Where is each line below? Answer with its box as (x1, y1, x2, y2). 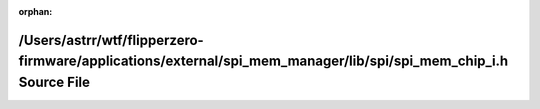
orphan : (18, 6, 53, 17)
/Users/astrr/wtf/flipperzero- (18, 31, 204, 49)
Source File (18, 74, 90, 90)
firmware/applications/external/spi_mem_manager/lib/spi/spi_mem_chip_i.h (18, 53, 509, 70)
